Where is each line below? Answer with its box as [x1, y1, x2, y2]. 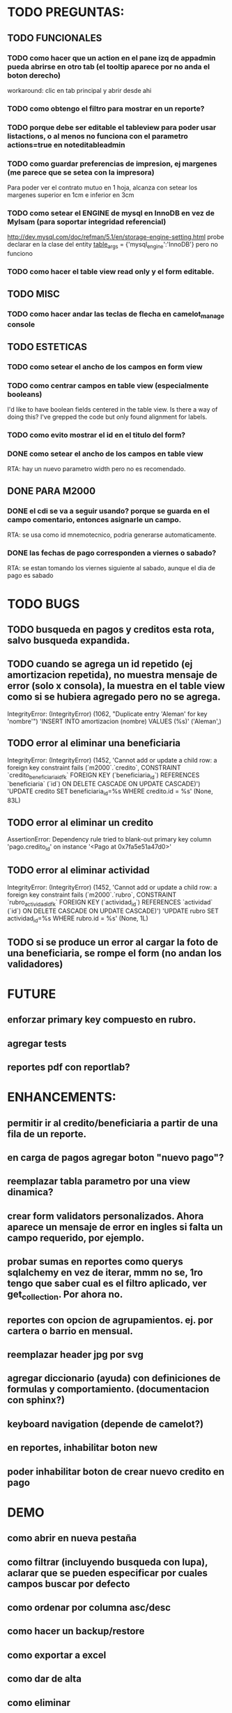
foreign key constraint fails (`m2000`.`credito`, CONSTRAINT [7, 763, 181, 772]
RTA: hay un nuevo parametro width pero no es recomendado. [7, 465, 186, 473]
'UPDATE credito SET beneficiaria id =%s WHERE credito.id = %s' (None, [7, 787, 214, 797]
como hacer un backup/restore [7, 1626, 145, 1638]
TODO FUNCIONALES [7, 32, 102, 44]
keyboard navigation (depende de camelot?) [7, 1418, 204, 1430]
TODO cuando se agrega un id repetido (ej [7, 658, 193, 670]
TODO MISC [7, 288, 61, 301]
